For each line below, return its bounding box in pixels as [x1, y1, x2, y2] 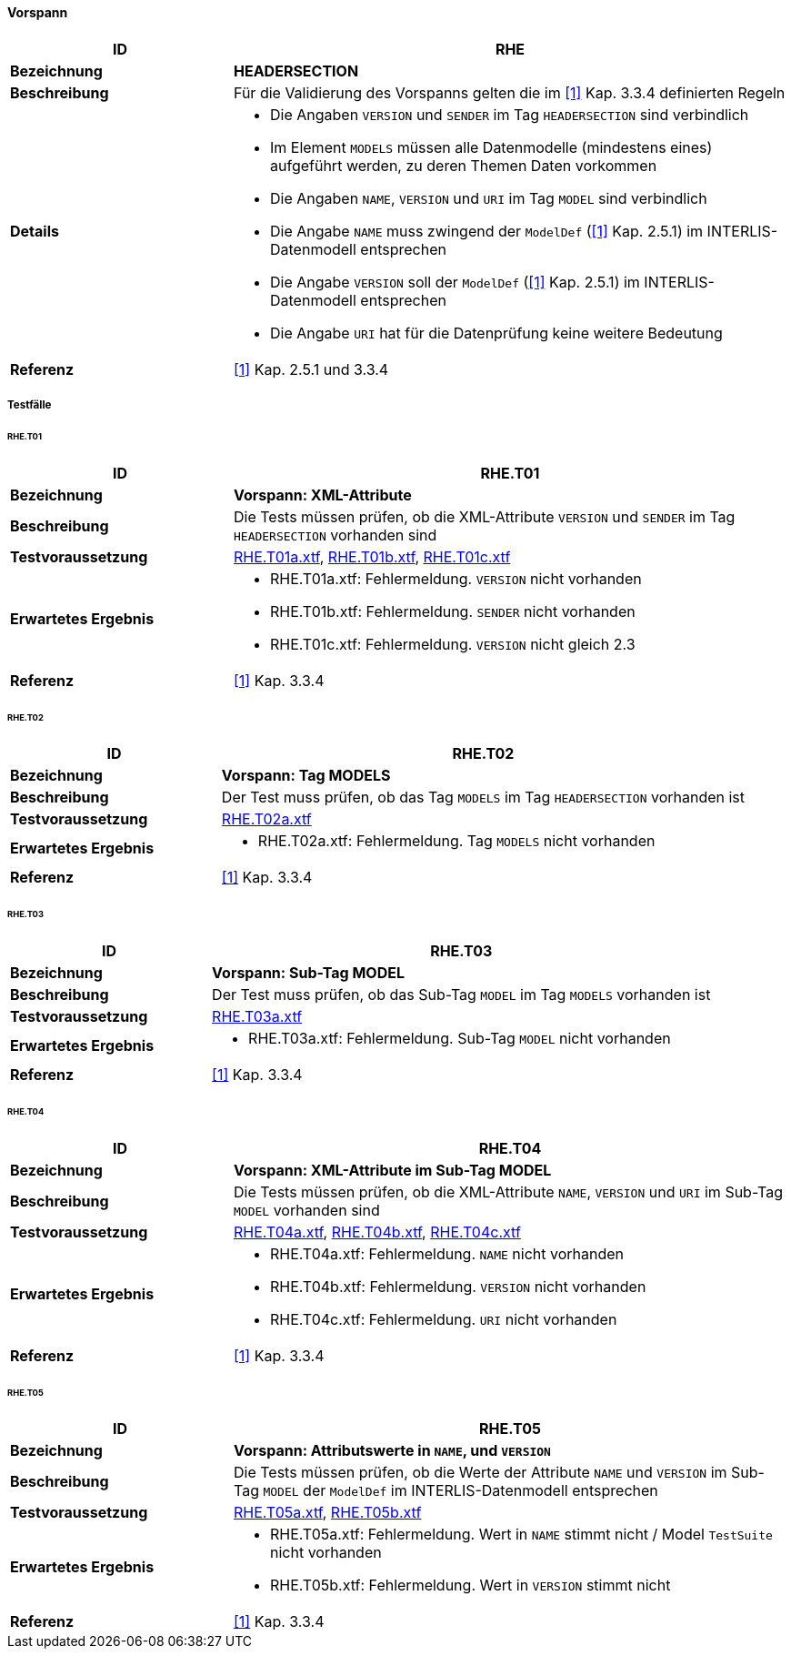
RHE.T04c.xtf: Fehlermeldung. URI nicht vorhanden [269, 1309, 617, 1328]
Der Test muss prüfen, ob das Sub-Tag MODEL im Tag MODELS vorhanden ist [212, 985, 711, 1005]
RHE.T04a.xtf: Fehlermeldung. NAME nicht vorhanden [269, 1244, 625, 1263]
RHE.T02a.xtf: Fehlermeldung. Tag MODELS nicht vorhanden [257, 832, 656, 851]
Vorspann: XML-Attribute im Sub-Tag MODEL [233, 1160, 552, 1179]
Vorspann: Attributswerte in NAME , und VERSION [233, 1441, 551, 1460]
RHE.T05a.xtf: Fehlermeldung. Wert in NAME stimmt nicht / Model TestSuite [269, 1525, 773, 1544]
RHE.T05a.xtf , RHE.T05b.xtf [233, 1503, 422, 1522]
